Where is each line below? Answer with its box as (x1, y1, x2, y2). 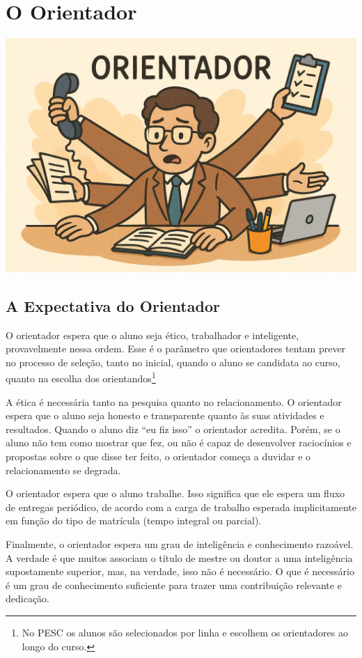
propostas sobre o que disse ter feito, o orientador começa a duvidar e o (6, 449, 311, 463)
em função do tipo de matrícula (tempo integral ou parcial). (6, 513, 262, 528)
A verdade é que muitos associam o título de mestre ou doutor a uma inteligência (6, 550, 353, 565)
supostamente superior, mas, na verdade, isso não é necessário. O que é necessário (6, 564, 355, 579)
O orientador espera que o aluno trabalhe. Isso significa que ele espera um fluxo (6, 486, 345, 501)
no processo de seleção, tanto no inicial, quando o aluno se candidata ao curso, (6, 354, 340, 369)
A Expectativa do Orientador (6, 295, 220, 316)
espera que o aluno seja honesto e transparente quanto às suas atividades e (6, 408, 324, 423)
